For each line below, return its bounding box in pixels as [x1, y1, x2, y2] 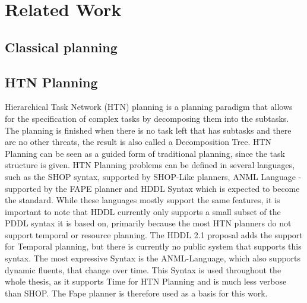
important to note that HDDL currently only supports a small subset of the [5, 205, 281, 217]
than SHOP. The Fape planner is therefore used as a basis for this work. [5, 286, 268, 299]
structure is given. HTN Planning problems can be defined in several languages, [5, 159, 295, 171]
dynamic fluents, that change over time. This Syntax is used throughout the [5, 263, 281, 276]
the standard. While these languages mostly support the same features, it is [5, 194, 280, 206]
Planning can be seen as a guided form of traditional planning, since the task [5, 147, 285, 159]
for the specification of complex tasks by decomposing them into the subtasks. [5, 112, 289, 124]
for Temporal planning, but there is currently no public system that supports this [5, 240, 302, 252]
